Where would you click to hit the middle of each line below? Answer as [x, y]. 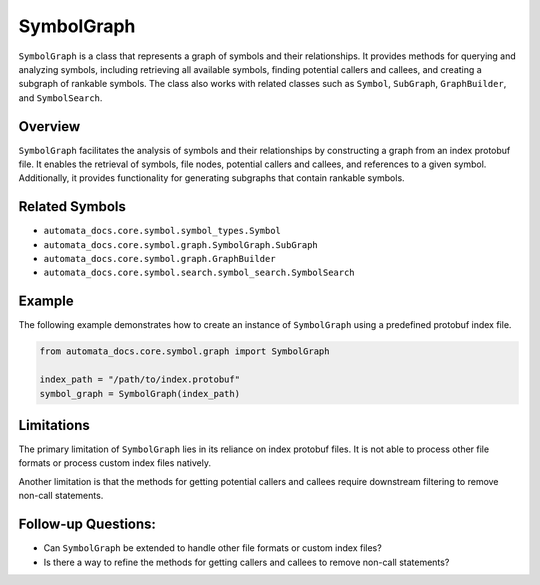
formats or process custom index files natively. [115, 463]
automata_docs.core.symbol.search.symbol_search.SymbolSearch [199, 273]
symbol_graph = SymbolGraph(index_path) [139, 393]
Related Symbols [72, 206]
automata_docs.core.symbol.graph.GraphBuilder [159, 259]
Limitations [54, 425]
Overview [49, 126]
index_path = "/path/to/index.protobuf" [139, 379]
